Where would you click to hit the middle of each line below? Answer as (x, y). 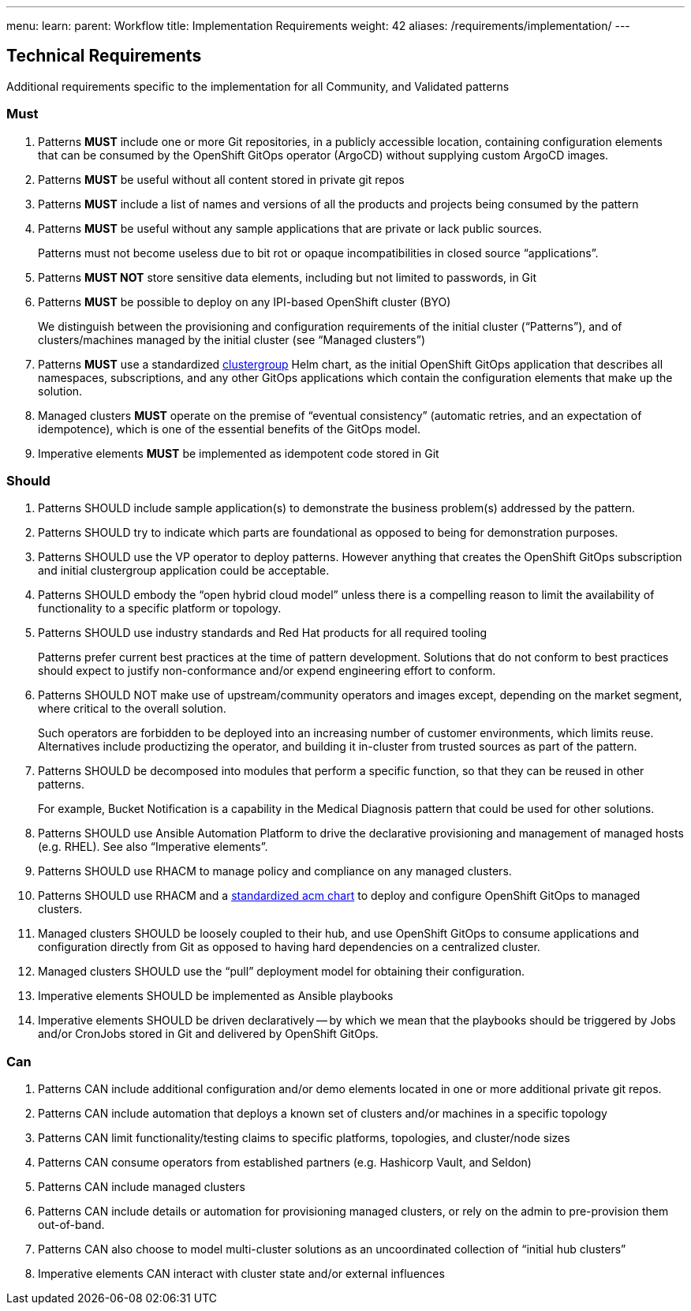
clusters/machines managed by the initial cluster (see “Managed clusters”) (232, 339)
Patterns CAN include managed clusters (142, 1187)
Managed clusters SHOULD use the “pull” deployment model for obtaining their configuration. (282, 972)
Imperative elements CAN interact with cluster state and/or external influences (241, 1274)
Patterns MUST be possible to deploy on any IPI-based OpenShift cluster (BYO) (245, 302)
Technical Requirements (104, 56)
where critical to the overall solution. (132, 709)
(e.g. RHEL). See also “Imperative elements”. (153, 847)
